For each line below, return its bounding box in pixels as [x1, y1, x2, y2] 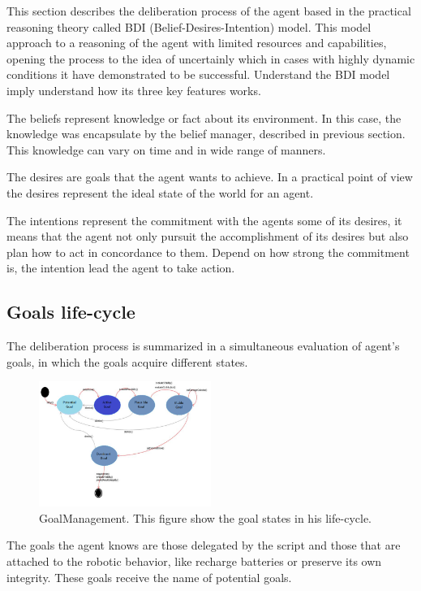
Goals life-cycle [6, 299, 135, 324]
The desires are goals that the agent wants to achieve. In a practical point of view [6, 168, 413, 185]
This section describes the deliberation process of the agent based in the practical [6, 2, 411, 19]
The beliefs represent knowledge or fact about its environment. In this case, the [6, 109, 402, 126]
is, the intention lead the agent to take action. [6, 259, 235, 276]
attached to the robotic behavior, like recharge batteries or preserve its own [6, 553, 382, 570]
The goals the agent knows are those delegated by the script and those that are [6, 537, 401, 554]
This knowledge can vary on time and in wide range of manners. [6, 141, 326, 158]
